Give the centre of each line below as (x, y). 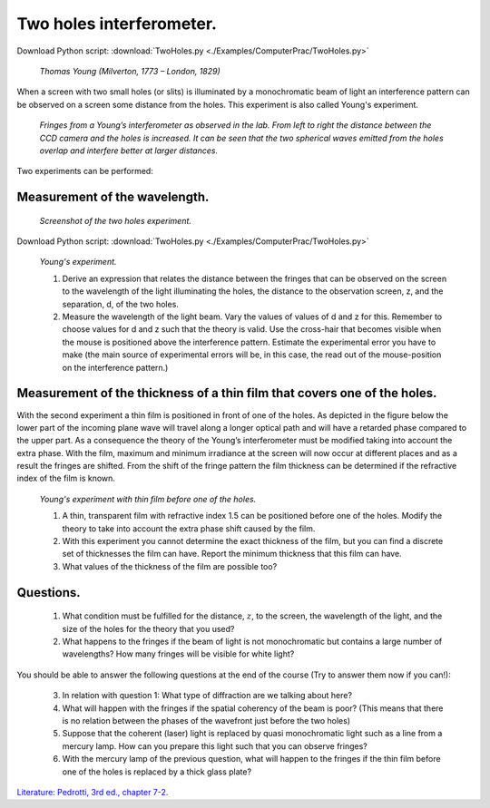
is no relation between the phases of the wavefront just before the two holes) (206, 720)
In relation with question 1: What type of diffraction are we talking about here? (207, 696)
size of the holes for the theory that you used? (148, 628)
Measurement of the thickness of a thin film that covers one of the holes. (227, 393)
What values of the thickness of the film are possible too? (170, 566)
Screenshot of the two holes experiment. (116, 220)
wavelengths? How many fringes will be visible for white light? (178, 654)
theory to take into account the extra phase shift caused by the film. (189, 528)
